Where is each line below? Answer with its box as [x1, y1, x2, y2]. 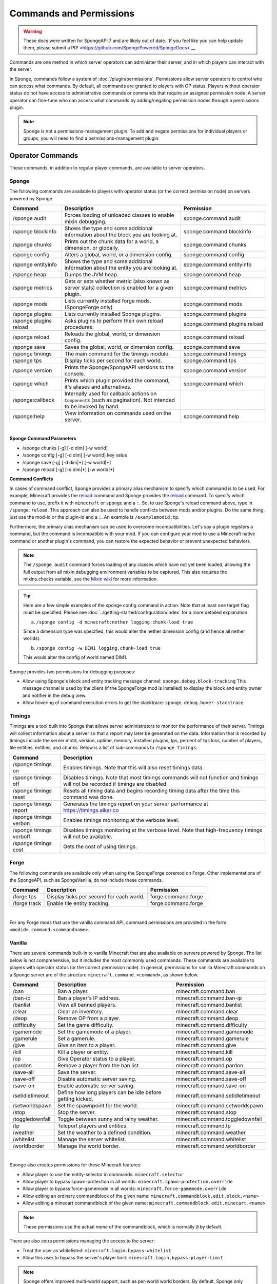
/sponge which [12, 380, 49, 387]
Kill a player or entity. [57, 1048, 109, 1055]
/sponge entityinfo [12, 261, 57, 268]
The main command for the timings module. [64, 350, 170, 357]
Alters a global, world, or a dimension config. [64, 251, 173, 258]
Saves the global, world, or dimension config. [64, 344, 174, 351]
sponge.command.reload [183, 334, 244, 341]
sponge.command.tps [183, 357, 236, 364]
